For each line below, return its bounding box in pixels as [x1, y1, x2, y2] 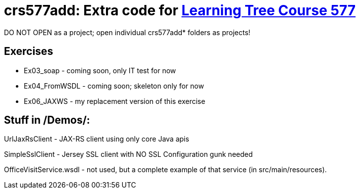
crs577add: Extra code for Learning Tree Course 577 [4, 2, 356, 19]
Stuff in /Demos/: [4, 114, 90, 127]
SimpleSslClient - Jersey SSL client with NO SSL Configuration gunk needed [4, 150, 253, 159]
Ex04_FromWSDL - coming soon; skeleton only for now [24, 81, 204, 90]
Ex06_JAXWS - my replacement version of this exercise [24, 96, 206, 105]
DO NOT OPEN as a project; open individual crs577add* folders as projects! [4, 28, 251, 37]
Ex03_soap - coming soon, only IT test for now [24, 66, 176, 75]
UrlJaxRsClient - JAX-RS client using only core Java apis [4, 135, 189, 144]
